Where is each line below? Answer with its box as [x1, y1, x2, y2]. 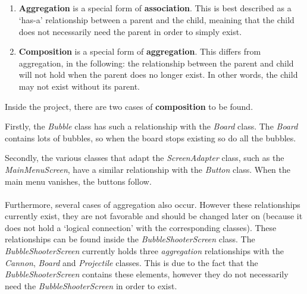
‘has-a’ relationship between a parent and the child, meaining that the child [18, 13, 295, 26]
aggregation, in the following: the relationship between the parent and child [18, 56, 294, 69]
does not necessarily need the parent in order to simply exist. [18, 25, 242, 37]
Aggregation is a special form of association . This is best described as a [18, 2, 292, 14]
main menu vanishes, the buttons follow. [5, 175, 152, 187]
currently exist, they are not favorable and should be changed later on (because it [5, 210, 303, 222]
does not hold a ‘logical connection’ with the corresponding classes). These [5, 221, 277, 233]
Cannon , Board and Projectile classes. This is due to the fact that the [5, 256, 258, 268]
